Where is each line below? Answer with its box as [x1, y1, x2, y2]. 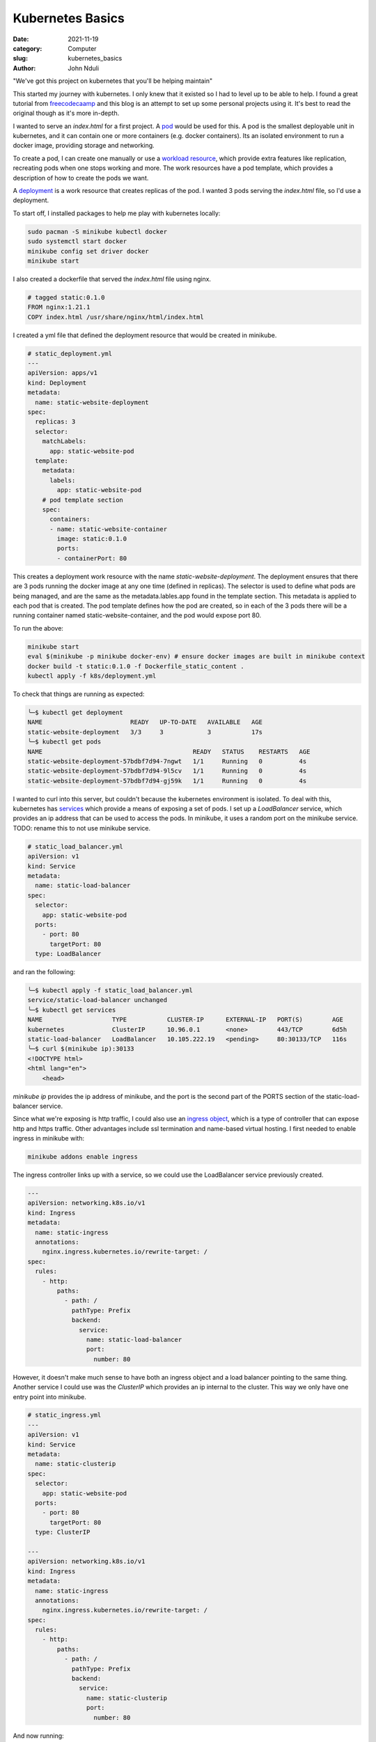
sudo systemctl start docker [27, 238, 127, 245]
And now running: [13, 1732, 64, 1740]
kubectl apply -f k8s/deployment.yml [27, 672, 157, 679]
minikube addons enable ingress [27, 1153, 139, 1161]
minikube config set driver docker [27, 247, 149, 255]
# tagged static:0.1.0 [27, 293, 105, 301]
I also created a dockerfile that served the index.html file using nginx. [13, 275, 212, 283]
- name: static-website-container [49, 525, 167, 533]
